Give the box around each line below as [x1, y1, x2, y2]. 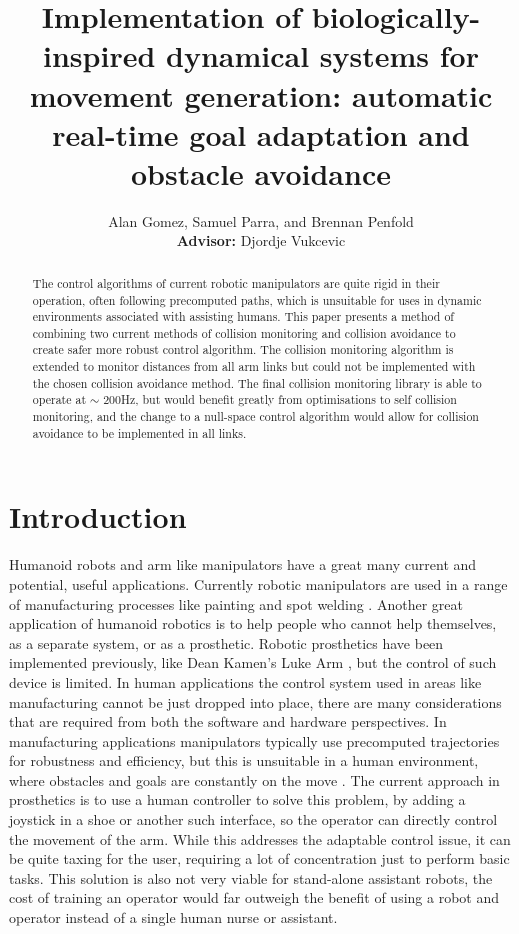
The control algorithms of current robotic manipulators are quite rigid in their [32, 274, 440, 291]
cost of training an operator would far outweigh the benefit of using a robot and [9, 887, 500, 908]
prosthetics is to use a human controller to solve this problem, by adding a [9, 789, 466, 810]
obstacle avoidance [131, 152, 391, 193]
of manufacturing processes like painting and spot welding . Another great [9, 593, 463, 614]
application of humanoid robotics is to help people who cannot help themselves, [9, 613, 497, 634]
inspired [43, 35, 156, 76]
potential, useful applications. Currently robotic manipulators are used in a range [9, 573, 508, 594]
